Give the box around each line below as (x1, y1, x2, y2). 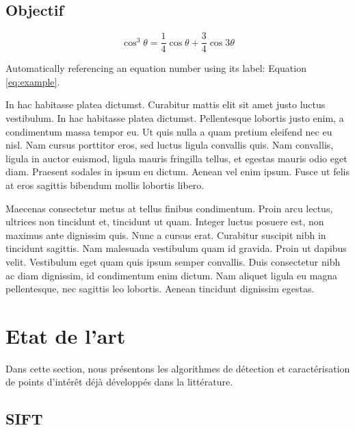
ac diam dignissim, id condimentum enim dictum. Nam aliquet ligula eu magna (5, 268, 338, 282)
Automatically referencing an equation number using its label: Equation (5, 61, 306, 75)
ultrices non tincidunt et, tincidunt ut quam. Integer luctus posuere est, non (5, 214, 324, 229)
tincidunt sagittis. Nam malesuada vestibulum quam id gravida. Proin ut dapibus (5, 241, 347, 255)
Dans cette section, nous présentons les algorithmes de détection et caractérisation (5, 361, 350, 375)
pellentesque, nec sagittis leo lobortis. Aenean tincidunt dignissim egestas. (5, 281, 315, 296)
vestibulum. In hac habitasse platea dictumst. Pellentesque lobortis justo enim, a (5, 111, 344, 125)
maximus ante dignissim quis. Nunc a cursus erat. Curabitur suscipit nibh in (5, 227, 326, 242)
